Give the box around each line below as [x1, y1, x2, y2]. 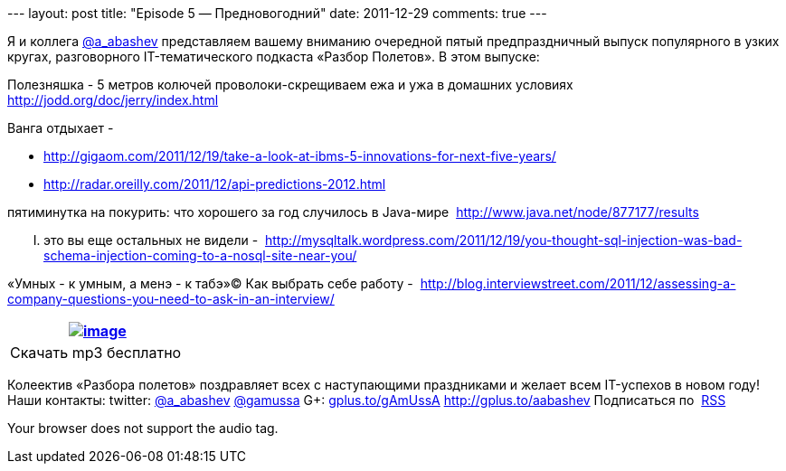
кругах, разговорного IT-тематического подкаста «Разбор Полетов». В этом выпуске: [7, 49, 540, 64]
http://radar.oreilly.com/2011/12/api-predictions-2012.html [43, 176, 386, 192]
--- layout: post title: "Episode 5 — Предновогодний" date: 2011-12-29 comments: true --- [7, 5, 547, 21]
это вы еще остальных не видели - [43, 232, 259, 248]
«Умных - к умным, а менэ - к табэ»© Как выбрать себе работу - [7, 276, 413, 291]
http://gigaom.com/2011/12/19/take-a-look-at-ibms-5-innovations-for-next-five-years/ [43, 148, 556, 164]
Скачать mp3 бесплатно [10, 344, 182, 362]
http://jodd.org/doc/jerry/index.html [7, 92, 219, 108]
